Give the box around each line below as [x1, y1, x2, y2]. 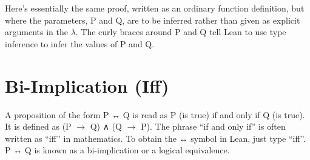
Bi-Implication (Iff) [5, 73, 169, 98]
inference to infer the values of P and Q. [5, 37, 155, 50]
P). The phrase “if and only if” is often [141, 120, 286, 133]
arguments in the [5, 25, 68, 38]
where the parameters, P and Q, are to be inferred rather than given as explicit [5, 13, 300, 26]
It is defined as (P [5, 120, 72, 133]
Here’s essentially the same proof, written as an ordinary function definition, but [5, 2, 305, 14]
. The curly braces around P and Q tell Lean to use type [75, 25, 286, 38]
